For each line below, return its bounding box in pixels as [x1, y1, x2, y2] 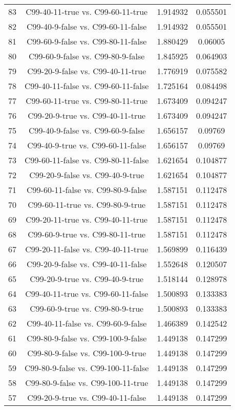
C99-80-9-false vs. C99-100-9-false [27, 332, 147, 344]
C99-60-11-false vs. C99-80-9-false [27, 184, 147, 196]
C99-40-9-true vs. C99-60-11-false [27, 139, 146, 151]
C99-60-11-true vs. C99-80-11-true [26, 95, 148, 106]
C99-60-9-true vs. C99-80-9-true [30, 303, 144, 314]
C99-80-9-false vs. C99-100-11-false [25, 362, 149, 374]
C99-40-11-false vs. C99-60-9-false [27, 317, 147, 329]
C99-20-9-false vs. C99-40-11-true [27, 65, 146, 77]
